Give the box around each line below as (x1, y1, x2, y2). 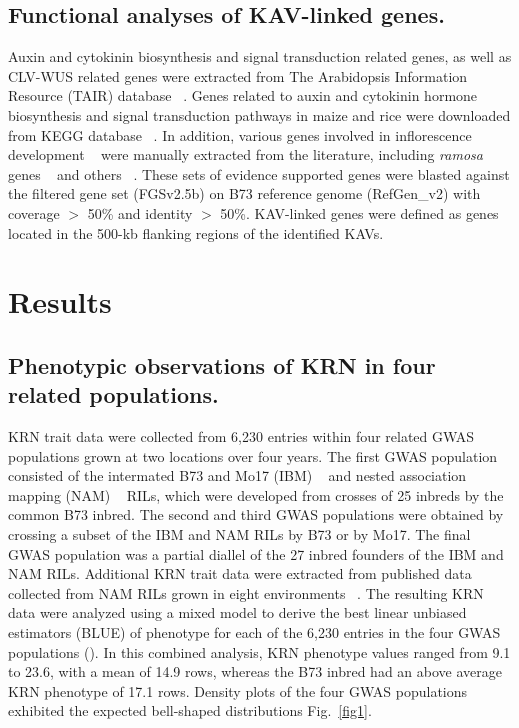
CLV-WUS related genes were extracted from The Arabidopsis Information (8, 65, 468, 86)
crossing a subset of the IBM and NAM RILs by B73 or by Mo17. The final (8, 524, 471, 545)
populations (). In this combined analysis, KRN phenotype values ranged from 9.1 (8, 641, 511, 662)
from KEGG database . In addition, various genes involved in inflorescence (8, 124, 472, 145)
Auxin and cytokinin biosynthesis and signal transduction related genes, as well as (8, 46, 512, 67)
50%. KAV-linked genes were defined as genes (220, 202, 499, 223)
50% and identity (87, 202, 193, 223)
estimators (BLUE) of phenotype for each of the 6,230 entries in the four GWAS (8, 622, 501, 643)
